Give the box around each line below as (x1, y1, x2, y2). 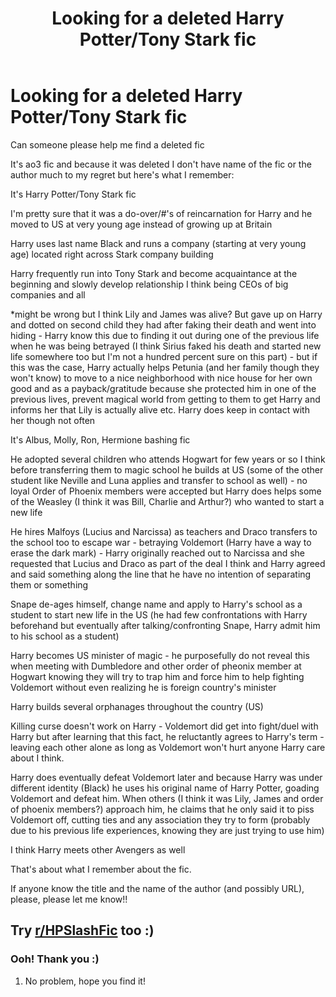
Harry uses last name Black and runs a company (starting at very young (10, 237, 307, 249)
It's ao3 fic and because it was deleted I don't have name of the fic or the (10, 158, 312, 170)
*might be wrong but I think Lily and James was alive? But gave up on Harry (10, 308, 323, 320)
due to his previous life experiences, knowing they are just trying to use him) (10, 824, 325, 836)
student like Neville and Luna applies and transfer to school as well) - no (10, 474, 308, 486)
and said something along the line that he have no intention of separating (10, 568, 312, 580)
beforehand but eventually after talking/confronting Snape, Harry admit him (10, 619, 321, 631)
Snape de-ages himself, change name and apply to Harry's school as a (10, 598, 303, 610)
